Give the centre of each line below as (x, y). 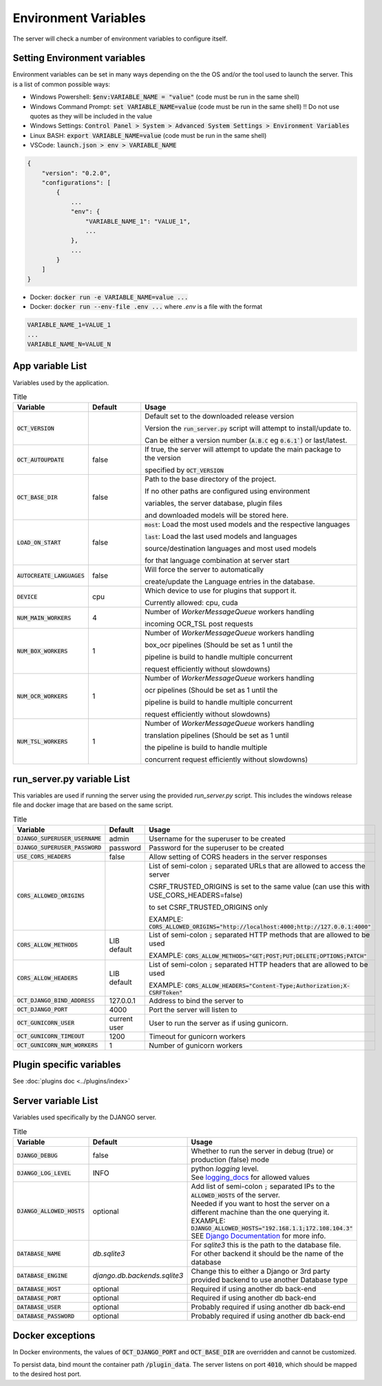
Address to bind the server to (196, 1001)
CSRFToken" (166, 992)
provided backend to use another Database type (269, 1280)
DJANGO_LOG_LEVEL (44, 1173)
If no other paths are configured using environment (227, 491)
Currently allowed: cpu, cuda (192, 603)
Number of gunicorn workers (196, 1046)
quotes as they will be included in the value (91, 116)
